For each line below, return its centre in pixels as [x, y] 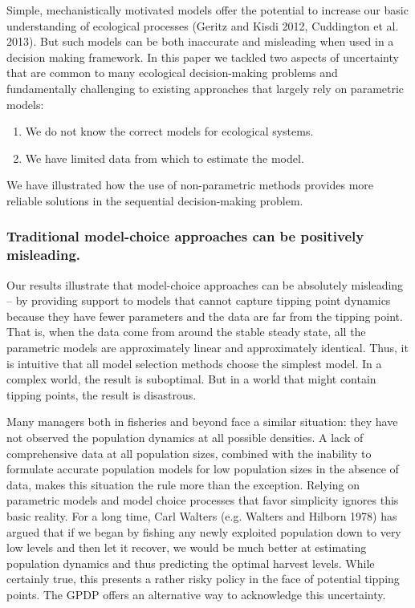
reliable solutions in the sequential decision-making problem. [155, 200]
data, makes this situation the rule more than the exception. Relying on [183, 484]
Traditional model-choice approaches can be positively [185, 236]
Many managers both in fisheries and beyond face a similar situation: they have [202, 422]
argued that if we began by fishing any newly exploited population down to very [204, 531]
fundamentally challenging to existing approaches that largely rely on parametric [205, 88]
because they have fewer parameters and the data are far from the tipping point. [205, 316]
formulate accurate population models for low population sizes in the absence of [203, 469]
